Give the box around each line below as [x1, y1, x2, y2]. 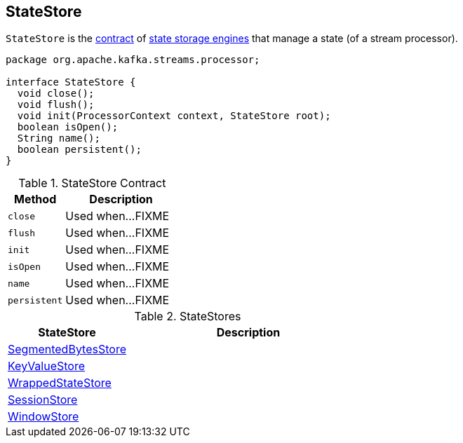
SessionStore [8, 393, 78, 407]
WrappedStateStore [8, 376, 112, 390]
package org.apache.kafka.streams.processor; [6, 54, 260, 66]
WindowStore [8, 409, 79, 424]
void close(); [17, 88, 95, 100]
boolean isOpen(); [17, 121, 119, 133]
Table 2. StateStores [134, 309, 241, 324]
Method [14, 192, 57, 207]
